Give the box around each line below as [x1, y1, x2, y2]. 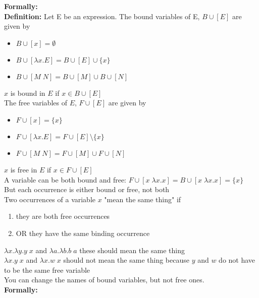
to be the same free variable [4, 264, 90, 275]
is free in [10, 164, 37, 174]
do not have [219, 255, 255, 265]
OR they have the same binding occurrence [16, 227, 150, 238]
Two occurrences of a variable [4, 194, 96, 204]
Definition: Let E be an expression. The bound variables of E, [4, 11, 200, 21]
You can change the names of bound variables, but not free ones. [4, 274, 204, 285]
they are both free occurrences [16, 211, 110, 221]
